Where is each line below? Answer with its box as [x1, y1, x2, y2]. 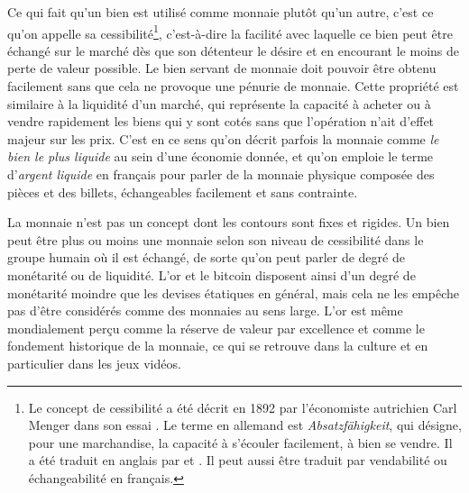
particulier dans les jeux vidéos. [7, 353, 181, 372]
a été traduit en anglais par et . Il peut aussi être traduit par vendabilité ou [28, 451, 447, 470]
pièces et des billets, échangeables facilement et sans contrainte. [7, 182, 358, 201]
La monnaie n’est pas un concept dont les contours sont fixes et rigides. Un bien [7, 213, 450, 232]
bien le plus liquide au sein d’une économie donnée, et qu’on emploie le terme [7, 147, 434, 166]
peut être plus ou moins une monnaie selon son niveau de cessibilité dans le [7, 230, 424, 249]
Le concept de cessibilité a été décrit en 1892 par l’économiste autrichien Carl [28, 397, 457, 416]
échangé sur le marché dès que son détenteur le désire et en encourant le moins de [7, 41, 459, 59]
